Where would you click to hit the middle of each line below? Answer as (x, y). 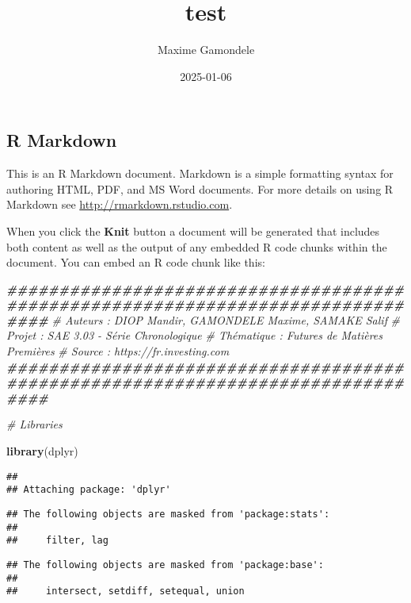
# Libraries (34, 424)
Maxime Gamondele (206, 50)
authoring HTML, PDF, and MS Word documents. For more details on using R (200, 188)
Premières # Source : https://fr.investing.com (118, 351)
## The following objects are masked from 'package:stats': (168, 514)
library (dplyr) (42, 451)
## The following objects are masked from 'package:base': (165, 565)
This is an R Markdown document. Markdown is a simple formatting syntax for (200, 173)
